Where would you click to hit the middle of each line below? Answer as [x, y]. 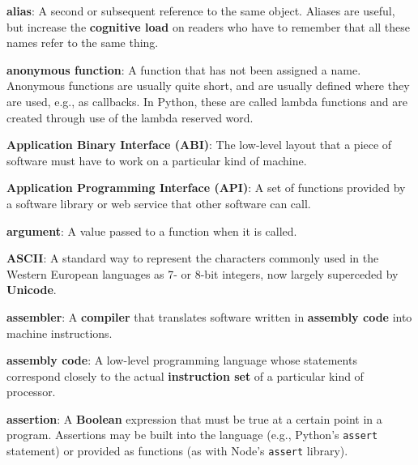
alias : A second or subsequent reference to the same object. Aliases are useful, [201, 11]
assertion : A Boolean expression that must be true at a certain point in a [194, 418]
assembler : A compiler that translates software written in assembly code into [209, 316]
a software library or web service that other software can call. [159, 203]
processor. [31, 392]
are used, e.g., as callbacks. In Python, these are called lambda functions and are [207, 101]
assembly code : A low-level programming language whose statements [182, 360]
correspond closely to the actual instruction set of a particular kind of [185, 375]
